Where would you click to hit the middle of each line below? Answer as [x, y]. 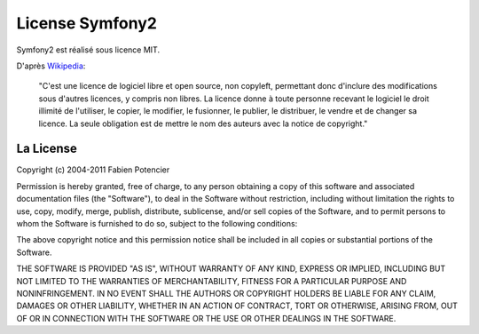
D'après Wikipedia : [51, 66]
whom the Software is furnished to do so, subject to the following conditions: [157, 223]
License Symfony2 [86, 23]
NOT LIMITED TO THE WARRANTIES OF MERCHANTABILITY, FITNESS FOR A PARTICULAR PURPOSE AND [212, 281]
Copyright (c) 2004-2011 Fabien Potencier [93, 170]
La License [47, 149]
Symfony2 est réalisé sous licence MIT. [88, 50]
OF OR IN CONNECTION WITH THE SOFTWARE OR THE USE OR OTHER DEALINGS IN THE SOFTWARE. [206, 318]
